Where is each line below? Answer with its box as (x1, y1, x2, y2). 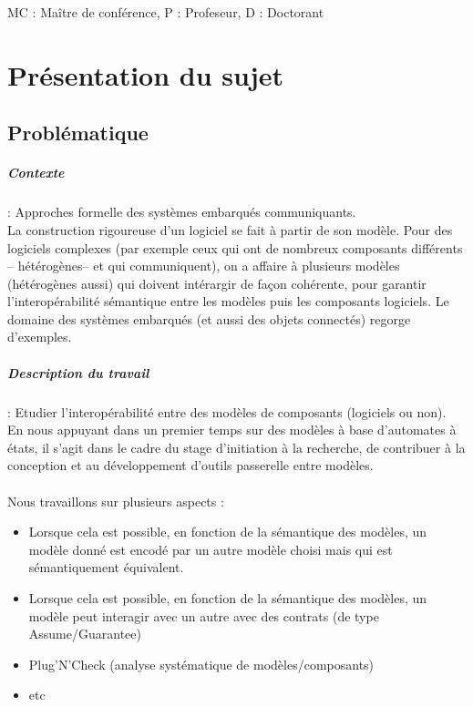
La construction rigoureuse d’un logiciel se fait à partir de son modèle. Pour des (7, 220, 453, 239)
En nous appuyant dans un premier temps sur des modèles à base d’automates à (7, 420, 457, 439)
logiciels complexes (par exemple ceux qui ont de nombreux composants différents (7, 238, 463, 257)
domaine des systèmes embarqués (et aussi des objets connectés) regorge (7, 309, 411, 328)
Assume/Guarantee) (28, 624, 141, 643)
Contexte (7, 163, 65, 182)
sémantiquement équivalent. (28, 558, 184, 577)
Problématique (7, 118, 149, 147)
